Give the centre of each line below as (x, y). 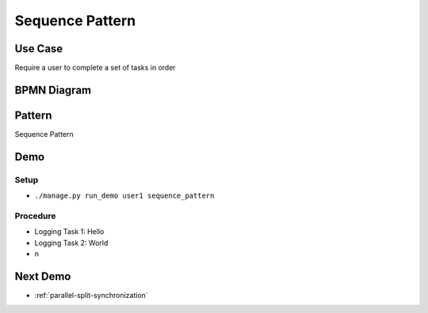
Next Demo (43, 276)
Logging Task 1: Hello (69, 232)
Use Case (39, 49)
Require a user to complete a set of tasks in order (95, 68)
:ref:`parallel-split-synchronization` (91, 295)
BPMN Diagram (53, 90)
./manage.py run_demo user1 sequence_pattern (124, 196)
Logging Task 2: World (71, 243)
